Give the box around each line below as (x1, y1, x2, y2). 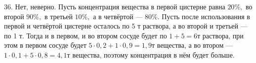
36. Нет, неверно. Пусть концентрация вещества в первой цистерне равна (4, 1, 225, 11)
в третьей (44, 11, 73, 21)
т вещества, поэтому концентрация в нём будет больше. (67, 49, 235, 60)
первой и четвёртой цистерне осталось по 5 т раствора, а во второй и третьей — (4, 21, 248, 31)
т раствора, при (197, 30, 244, 40)
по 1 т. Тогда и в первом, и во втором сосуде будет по (4, 30, 167, 40)
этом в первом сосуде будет (4, 40, 86, 50)
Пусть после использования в (162, 11, 250, 21)
